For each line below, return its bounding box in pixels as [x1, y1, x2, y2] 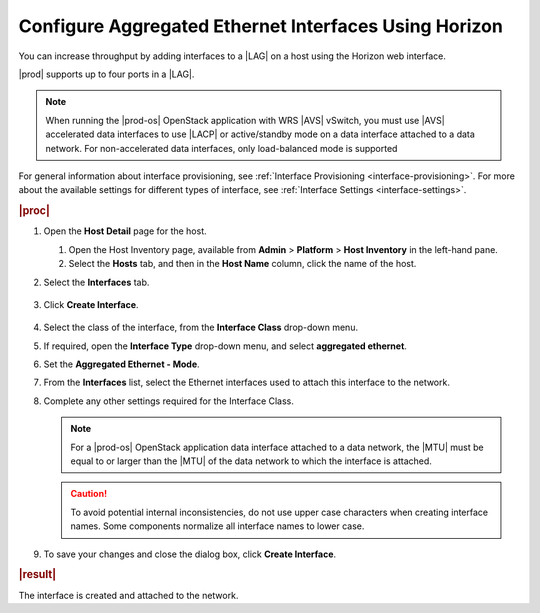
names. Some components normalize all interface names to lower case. [70, 520, 365, 532]
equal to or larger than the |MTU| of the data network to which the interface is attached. [70, 455, 432, 467]
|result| [18, 568, 57, 582]
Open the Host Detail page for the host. [43, 225, 207, 237]
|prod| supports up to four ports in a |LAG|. [18, 68, 195, 80]
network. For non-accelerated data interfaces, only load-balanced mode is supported [45, 142, 398, 154]
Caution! [70, 488, 108, 500]
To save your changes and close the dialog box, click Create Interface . [43, 548, 337, 560]
